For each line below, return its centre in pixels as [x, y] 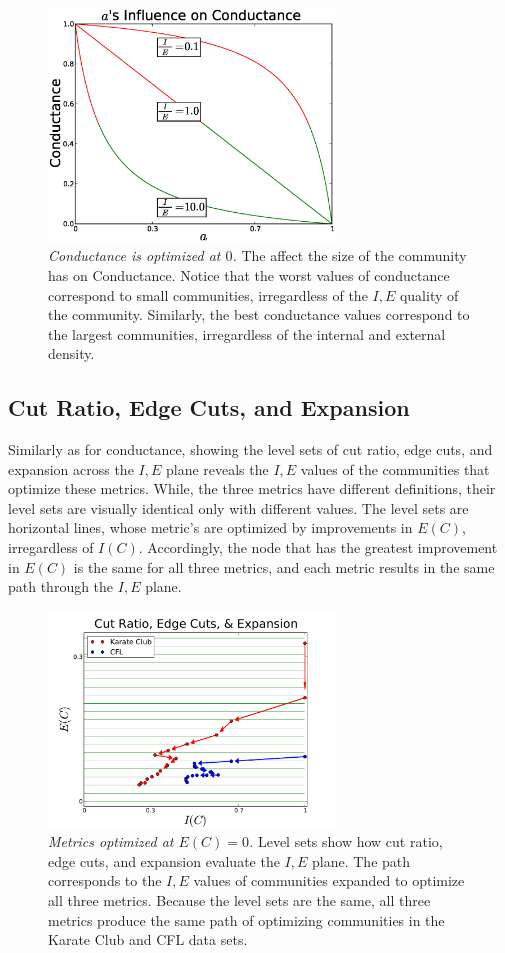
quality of [429, 294]
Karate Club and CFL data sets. [148, 939]
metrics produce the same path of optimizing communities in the [246, 919]
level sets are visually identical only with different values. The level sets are [238, 507]
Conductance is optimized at [134, 255]
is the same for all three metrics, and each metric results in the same [284, 566]
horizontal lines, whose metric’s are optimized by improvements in [210, 527]
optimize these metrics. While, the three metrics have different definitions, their [252, 488]
